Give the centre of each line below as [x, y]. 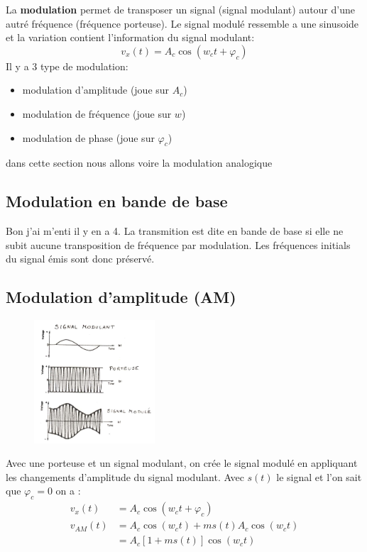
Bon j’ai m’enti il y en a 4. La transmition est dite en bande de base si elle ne [175, 231]
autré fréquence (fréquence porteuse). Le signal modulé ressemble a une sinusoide [182, 23]
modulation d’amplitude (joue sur [96, 90]
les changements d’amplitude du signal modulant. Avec [125, 476]
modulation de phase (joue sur [88, 137]
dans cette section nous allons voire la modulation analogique [139, 163]
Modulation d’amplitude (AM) [121, 297]
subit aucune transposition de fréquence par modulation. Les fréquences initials [178, 244]
